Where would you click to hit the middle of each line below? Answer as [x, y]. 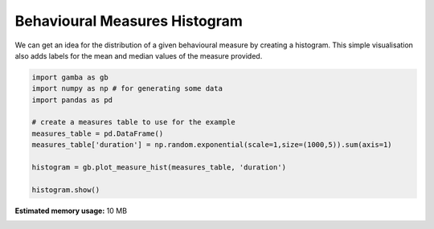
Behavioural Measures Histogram [129, 21]
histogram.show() [66, 190]
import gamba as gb [70, 77]
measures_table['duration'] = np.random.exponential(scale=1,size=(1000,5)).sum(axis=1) [212, 145]
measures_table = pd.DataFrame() [98, 133]
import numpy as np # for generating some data [127, 89]
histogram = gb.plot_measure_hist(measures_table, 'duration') [159, 168]
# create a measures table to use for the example [134, 122]
